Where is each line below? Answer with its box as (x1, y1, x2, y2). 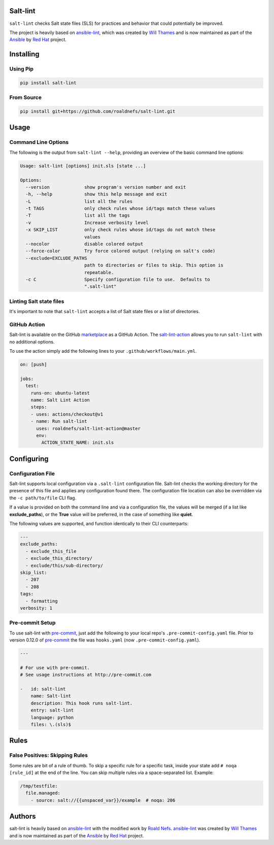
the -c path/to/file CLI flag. (9, 495, 77, 501)
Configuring (9, 454, 49, 463)
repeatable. (84, 269, 114, 275)
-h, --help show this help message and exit (25, 191, 167, 197)
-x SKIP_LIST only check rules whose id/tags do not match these (25, 227, 216, 233)
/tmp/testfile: (20, 783, 58, 789)
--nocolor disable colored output (25, 241, 144, 247)
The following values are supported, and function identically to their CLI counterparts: (9, 521, 189, 527)
